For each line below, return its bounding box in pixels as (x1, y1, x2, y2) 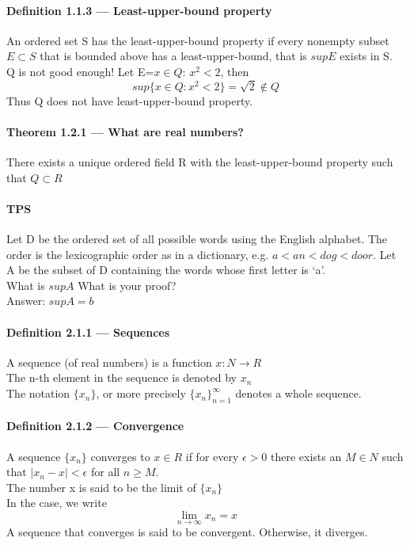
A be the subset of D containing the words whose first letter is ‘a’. (6, 261, 326, 278)
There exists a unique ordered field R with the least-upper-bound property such (6, 154, 393, 170)
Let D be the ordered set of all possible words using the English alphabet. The (6, 231, 388, 247)
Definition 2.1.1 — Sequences (6, 323, 170, 340)
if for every (185, 448, 239, 464)
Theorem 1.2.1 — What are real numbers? (6, 123, 244, 139)
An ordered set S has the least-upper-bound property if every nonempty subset (6, 32, 389, 48)
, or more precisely (96, 385, 186, 402)
